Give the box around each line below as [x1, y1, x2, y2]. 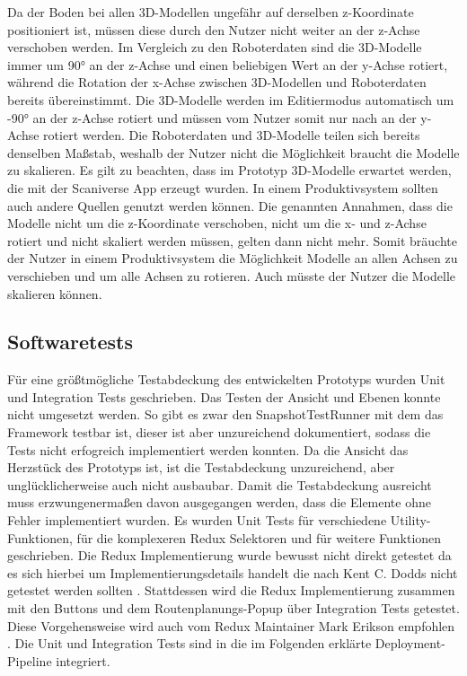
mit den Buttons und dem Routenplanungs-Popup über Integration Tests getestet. [7, 599, 460, 618]
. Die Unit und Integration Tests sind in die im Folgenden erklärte [7, 634, 372, 653]
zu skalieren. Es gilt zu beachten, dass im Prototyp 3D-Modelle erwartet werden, [7, 161, 452, 180]
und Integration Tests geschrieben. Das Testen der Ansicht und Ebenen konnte [7, 387, 441, 406]
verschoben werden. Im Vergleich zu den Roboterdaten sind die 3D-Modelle [7, 38, 422, 57]
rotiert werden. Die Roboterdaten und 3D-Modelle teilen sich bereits [43, 126, 420, 145]
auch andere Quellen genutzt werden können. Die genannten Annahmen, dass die [7, 196, 453, 215]
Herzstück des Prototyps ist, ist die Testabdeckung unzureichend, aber [7, 458, 395, 477]
